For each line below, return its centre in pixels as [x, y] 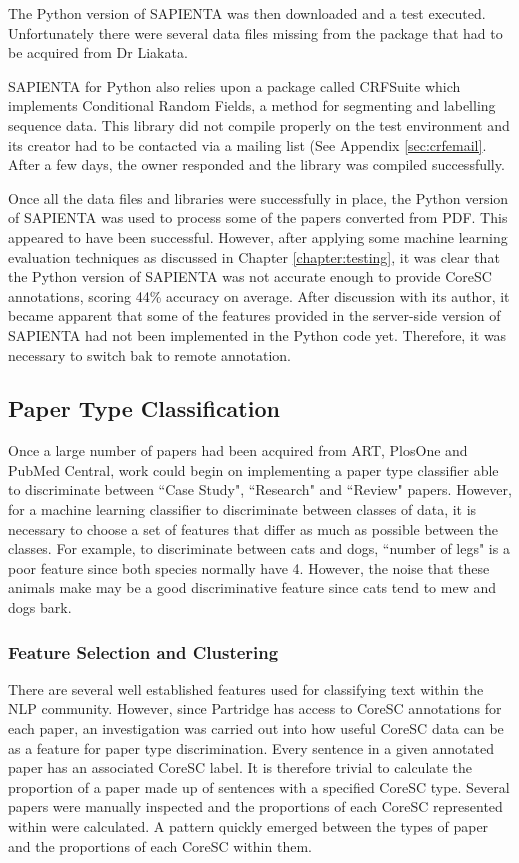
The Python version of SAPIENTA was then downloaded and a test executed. [247, 13]
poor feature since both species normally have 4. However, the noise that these [249, 567]
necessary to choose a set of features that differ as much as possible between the [253, 528]
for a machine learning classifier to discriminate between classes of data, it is [242, 509]
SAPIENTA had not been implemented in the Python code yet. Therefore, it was [257, 334]
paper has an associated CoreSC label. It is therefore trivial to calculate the [240, 767]
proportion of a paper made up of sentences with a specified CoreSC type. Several [259, 786]
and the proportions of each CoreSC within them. [160, 845]
